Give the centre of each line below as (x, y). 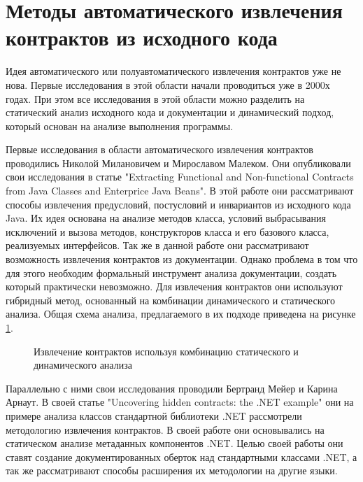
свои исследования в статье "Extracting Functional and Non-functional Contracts (180, 177)
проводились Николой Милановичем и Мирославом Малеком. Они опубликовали (178, 163)
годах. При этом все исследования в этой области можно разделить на (155, 98)
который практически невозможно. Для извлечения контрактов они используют (174, 286)
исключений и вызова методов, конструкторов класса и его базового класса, (168, 231)
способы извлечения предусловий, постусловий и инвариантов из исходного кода (178, 204)
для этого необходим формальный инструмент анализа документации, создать (171, 272)
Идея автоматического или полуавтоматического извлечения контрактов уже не (173, 71)
